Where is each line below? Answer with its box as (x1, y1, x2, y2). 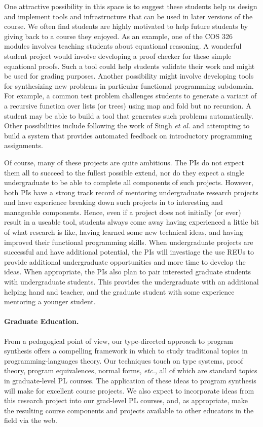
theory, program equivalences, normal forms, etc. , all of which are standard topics (4, 365, 257, 376)
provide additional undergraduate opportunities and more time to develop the (4, 256, 246, 267)
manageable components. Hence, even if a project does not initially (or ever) (4, 206, 241, 217)
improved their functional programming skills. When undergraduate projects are (4, 236, 253, 247)
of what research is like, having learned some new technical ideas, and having (4, 227, 244, 237)
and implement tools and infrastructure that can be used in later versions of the (4, 11, 253, 21)
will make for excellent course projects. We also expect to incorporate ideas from (4, 385, 254, 396)
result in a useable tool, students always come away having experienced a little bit (4, 217, 259, 227)
